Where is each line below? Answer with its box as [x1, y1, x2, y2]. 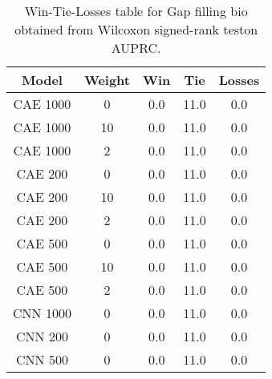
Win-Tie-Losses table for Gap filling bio [24, 2, 248, 20]
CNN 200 [16, 327, 68, 345]
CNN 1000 [13, 304, 71, 322]
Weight [83, 71, 130, 89]
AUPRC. [111, 38, 161, 57]
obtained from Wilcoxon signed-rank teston [14, 20, 258, 38]
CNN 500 [16, 350, 68, 369]
